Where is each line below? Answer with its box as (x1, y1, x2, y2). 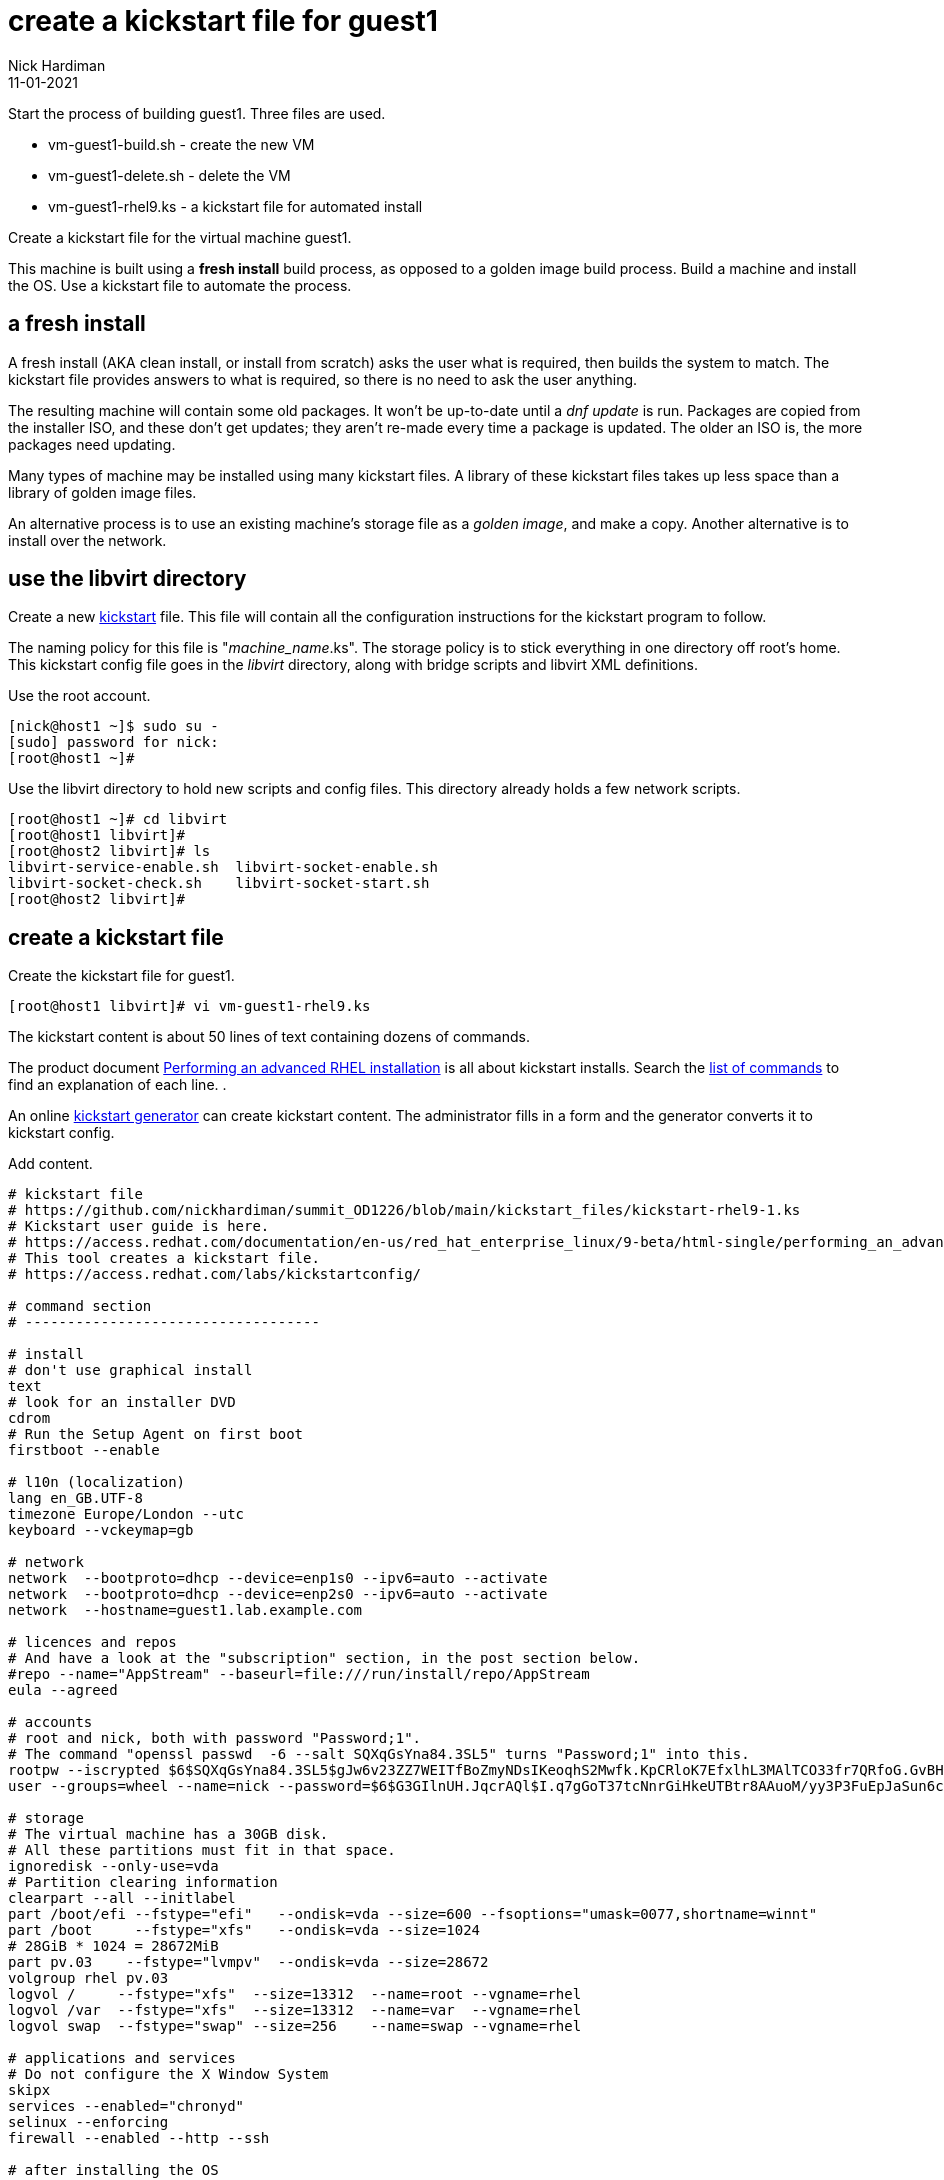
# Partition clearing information (8, 1874, 278, 1891)
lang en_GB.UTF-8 (8, 1490, 143, 1507)
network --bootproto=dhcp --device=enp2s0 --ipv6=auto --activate (8, 1586, 548, 1603)
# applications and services (8, 2050, 236, 2067)
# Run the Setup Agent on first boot (8, 1426, 304, 1443)
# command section (8, 1298, 152, 1315)
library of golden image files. (8, 483, 197, 501)
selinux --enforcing (8, 2114, 169, 2131)
